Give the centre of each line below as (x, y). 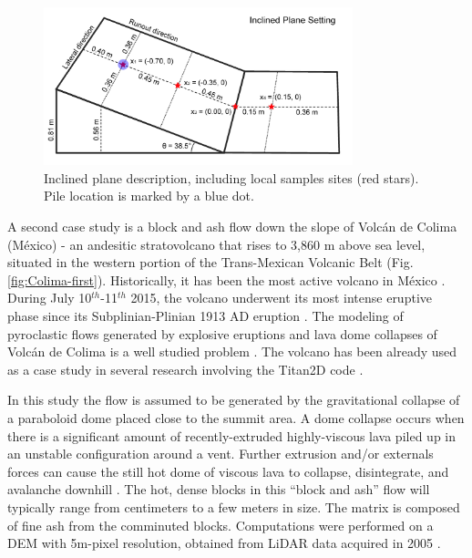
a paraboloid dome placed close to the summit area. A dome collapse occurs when (236, 417)
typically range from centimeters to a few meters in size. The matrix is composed (234, 506)
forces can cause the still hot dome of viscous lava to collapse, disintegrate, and (228, 471)
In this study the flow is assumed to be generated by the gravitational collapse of (234, 400)
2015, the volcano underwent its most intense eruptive (281, 298)
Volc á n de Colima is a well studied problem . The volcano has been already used (232, 351)
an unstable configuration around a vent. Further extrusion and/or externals (221, 454)
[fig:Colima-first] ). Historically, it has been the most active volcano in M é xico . (226, 279)
